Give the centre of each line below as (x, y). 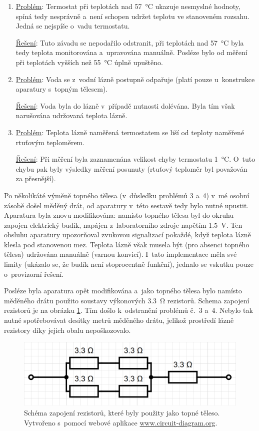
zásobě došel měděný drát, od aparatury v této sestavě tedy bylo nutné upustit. (126, 205)
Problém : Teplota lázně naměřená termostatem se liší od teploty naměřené (130, 132)
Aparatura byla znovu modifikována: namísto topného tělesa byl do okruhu (119, 215)
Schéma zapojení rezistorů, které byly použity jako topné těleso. (122, 412)
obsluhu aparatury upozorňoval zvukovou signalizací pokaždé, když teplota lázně (127, 235)
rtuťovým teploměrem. (50, 142)
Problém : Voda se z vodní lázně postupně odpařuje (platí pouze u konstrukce (135, 79)
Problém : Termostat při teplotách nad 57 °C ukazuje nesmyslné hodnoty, (128, 6)
